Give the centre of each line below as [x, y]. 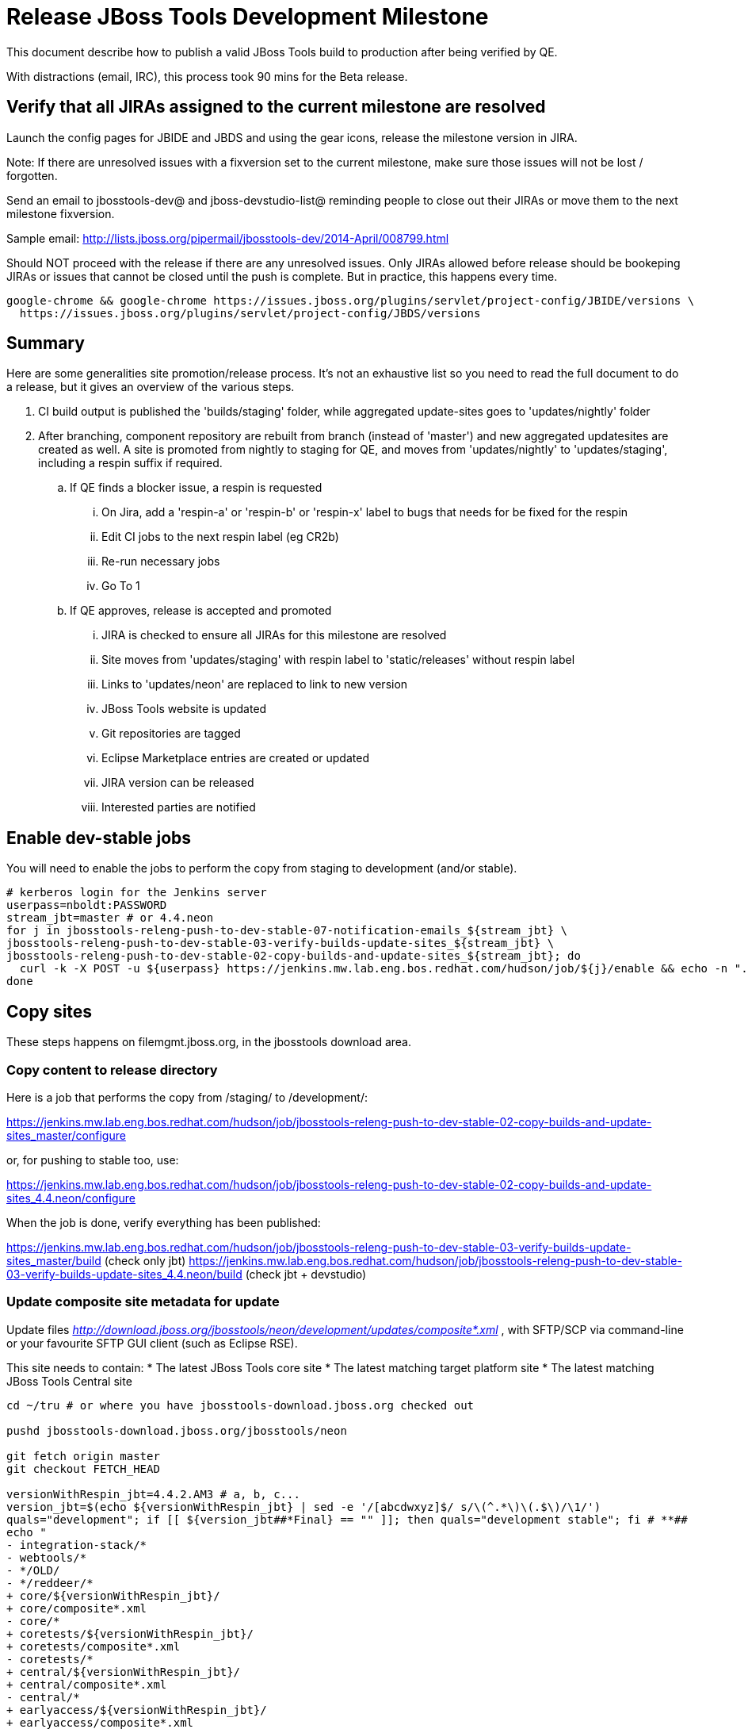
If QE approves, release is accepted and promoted [201, 611]
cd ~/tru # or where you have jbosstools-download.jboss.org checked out [240, 1405]
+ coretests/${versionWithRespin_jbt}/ [130, 1633]
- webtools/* [47, 1557]
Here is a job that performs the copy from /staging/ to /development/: [187, 1097]
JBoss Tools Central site [69, 1381]
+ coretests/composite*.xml [93, 1646]
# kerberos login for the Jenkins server [137, 893]
